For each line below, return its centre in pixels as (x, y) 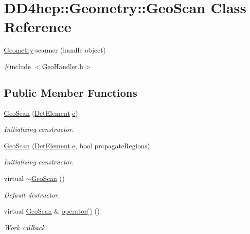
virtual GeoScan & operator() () (52, 211)
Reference (38, 27)
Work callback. (26, 227)
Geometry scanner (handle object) (55, 50)
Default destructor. (32, 194)
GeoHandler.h (63, 66)
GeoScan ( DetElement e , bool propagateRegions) (77, 145)
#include (18, 66)
